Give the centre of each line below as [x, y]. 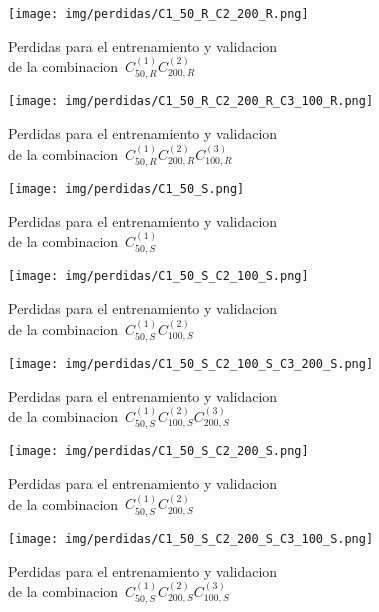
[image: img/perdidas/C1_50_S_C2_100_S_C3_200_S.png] [191, 363]
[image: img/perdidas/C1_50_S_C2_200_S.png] [158, 451]
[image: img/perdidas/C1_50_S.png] [126, 188]
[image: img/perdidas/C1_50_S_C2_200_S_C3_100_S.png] [191, 538]
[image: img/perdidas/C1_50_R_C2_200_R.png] [158, 14]
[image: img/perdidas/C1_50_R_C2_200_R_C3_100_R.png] [191, 101]
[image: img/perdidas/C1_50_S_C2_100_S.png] [158, 276]
